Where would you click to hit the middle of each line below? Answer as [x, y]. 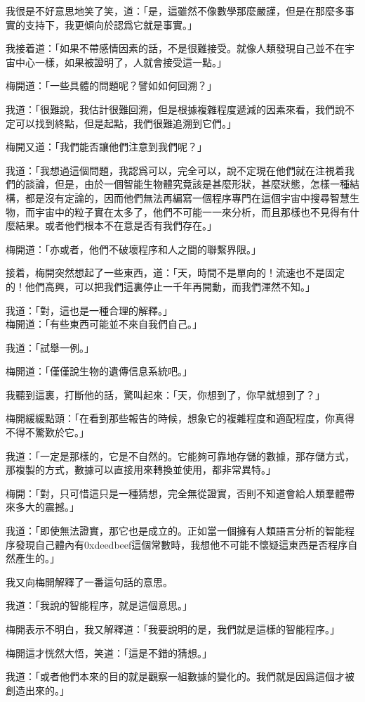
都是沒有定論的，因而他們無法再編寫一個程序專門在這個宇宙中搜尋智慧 [187, 197]
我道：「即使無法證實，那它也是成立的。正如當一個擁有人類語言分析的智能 [175, 531]
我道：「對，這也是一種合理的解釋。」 [89, 310]
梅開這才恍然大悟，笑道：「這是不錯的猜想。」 [109, 652]
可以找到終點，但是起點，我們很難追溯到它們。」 [126, 123]
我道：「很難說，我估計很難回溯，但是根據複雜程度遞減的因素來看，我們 [170, 109]
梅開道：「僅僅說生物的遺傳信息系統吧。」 [99, 371]
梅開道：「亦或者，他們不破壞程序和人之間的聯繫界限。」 [133, 249]
